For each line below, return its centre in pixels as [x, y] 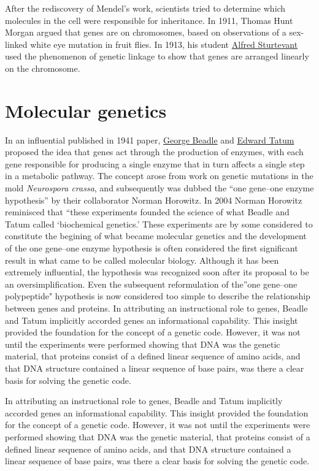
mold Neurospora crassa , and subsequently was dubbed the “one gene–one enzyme [159, 188]
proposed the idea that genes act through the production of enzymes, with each [154, 152]
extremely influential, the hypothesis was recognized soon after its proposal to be [157, 272]
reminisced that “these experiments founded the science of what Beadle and [147, 212]
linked [16, 44]
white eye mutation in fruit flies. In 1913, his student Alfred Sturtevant [164, 44]
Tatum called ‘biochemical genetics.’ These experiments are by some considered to [159, 224]
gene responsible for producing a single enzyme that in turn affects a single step [155, 163]
